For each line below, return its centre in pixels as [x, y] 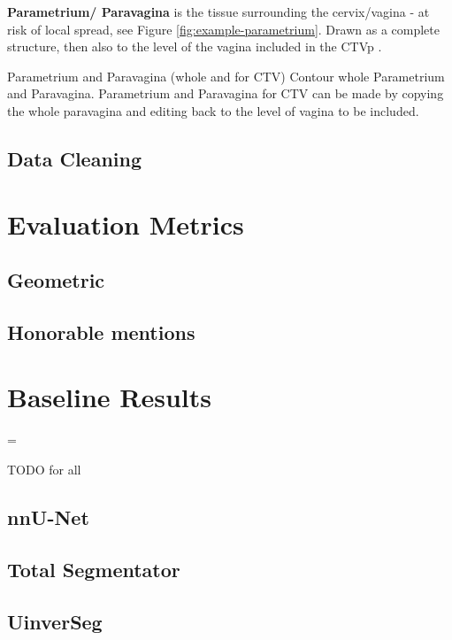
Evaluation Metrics [126, 224]
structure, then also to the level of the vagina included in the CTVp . [195, 46]
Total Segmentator [94, 569]
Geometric [56, 280]
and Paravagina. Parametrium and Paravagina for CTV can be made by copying [226, 93]
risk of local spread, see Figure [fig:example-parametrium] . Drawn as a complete [223, 29]
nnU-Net [48, 517]
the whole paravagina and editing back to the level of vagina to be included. [213, 110]
